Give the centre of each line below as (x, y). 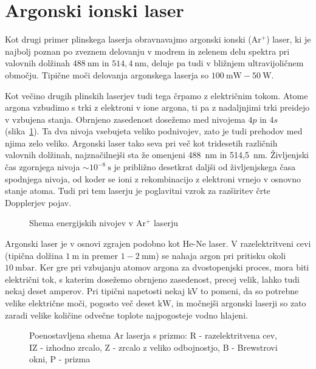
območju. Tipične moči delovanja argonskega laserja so (107, 74)
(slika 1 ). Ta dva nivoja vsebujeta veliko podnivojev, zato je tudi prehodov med (154, 131)
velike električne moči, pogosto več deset (80, 303)
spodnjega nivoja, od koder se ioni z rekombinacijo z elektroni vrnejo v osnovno (153, 178)
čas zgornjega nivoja (43, 167)
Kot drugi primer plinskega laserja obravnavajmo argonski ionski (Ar (133, 39)
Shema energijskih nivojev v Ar (88, 223)
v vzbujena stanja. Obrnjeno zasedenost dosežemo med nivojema (125, 119)
